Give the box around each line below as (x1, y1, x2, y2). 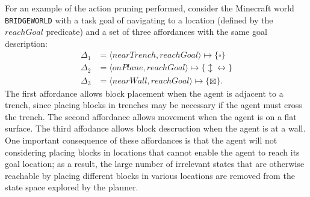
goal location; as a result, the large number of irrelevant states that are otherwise (5, 157, 305, 170)
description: (5, 37, 48, 49)
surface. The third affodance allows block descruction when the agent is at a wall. (5, 122, 306, 135)
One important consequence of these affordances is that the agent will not (5, 133, 277, 146)
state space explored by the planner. (5, 181, 138, 193)
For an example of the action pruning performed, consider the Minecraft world (5, 2, 294, 14)
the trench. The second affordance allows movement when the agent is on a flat (5, 110, 297, 123)
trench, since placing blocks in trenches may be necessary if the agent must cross (5, 98, 302, 111)
